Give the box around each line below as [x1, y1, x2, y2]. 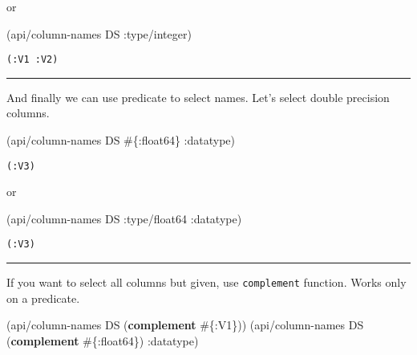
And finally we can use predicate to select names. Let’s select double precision [6, 88, 390, 105]
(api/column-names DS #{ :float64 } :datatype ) [6, 132, 235, 149]
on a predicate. [6, 289, 80, 306]
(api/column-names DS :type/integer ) [6, 25, 192, 42]
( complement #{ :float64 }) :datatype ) [6, 332, 199, 349]
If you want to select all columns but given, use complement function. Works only [6, 274, 407, 291]
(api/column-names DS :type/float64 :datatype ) [6, 210, 242, 226]
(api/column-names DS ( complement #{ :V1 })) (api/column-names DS [6, 316, 364, 333]
